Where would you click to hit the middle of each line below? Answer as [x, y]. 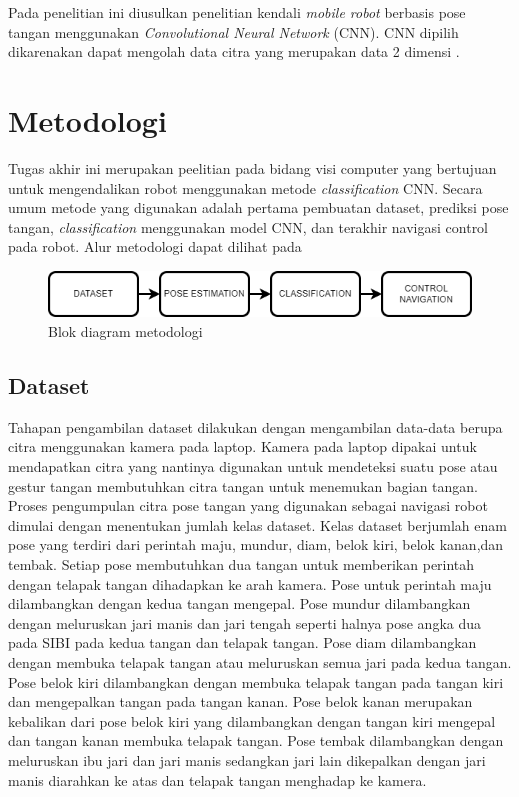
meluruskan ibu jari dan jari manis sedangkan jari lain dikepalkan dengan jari [247, 759]
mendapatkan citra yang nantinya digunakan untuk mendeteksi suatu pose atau [253, 466]
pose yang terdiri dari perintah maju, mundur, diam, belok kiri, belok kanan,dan [256, 544]
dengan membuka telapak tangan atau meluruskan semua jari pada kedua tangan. [260, 662]
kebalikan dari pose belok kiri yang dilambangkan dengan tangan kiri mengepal [252, 720]
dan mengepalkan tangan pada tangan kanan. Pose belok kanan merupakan [240, 701]
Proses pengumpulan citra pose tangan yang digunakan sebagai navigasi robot [248, 505]
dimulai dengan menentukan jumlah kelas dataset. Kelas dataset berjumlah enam [257, 524]
